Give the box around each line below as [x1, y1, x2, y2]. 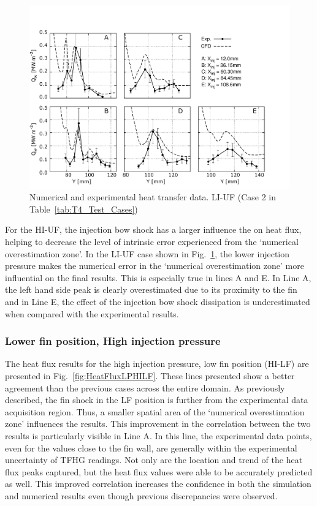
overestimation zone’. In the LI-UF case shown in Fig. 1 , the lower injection [5, 247, 290, 260]
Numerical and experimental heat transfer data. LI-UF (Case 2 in [29, 191, 277, 203]
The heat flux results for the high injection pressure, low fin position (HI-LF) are [5, 357, 309, 370]
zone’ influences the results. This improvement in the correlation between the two [5, 417, 311, 430]
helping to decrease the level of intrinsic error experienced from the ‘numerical [5, 235, 299, 248]
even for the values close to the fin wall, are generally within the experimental [5, 441, 297, 454]
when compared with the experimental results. [5, 307, 179, 320]
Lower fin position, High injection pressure [5, 333, 221, 349]
